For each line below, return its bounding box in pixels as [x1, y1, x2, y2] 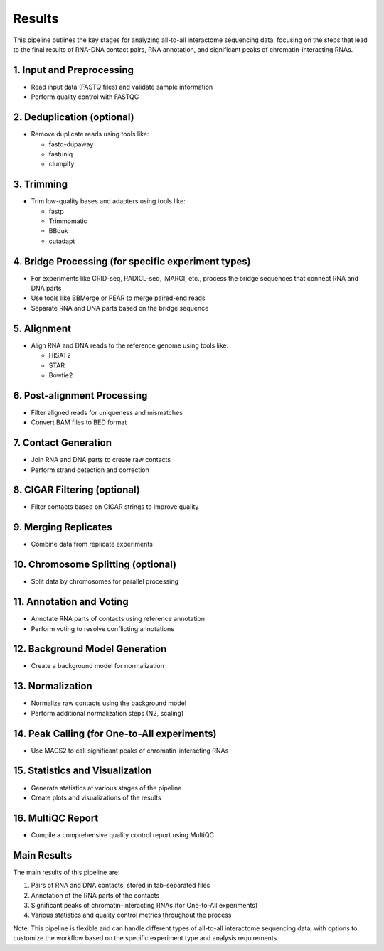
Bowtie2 [48, 370, 73, 380]
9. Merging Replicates [13, 521, 112, 533]
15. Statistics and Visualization [13, 765, 152, 777]
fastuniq [48, 149, 73, 158]
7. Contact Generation [13, 437, 112, 449]
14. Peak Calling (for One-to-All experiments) [13, 727, 217, 739]
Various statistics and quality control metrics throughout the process [31, 910, 232, 920]
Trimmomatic [48, 217, 88, 225]
